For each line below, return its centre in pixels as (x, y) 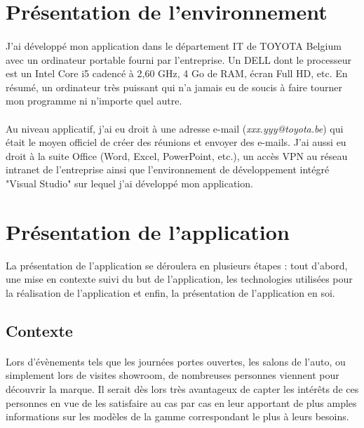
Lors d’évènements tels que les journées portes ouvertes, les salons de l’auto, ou (176, 361)
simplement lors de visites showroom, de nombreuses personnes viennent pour (173, 375)
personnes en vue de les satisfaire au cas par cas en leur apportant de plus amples (181, 402)
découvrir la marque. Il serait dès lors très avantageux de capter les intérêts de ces (182, 388)
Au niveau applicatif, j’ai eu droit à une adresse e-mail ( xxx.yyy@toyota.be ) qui (175, 128)
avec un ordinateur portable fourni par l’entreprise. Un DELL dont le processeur (178, 59)
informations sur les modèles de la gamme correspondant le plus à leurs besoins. (177, 416)
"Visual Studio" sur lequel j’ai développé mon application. (129, 183)
